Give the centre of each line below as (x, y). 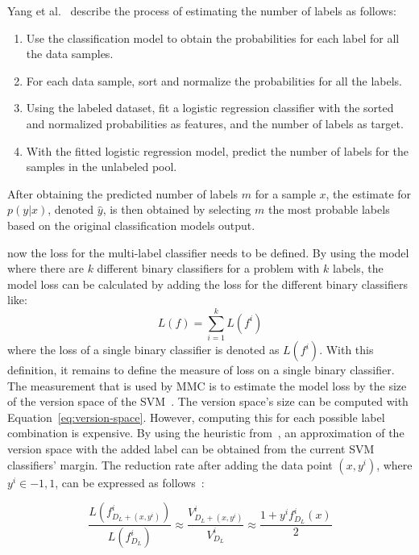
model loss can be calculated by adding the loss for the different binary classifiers (207, 284)
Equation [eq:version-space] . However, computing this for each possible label (196, 417)
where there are (46, 268)
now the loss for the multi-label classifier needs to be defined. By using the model (208, 252)
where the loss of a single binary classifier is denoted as (143, 350)
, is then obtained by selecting (177, 209)
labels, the (358, 268)
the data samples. (70, 54)
